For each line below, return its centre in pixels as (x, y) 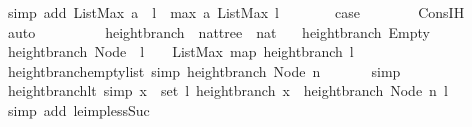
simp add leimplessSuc (78, 109)
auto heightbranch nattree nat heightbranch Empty (218, 31)
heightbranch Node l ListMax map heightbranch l (180, 51)
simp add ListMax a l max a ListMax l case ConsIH (236, 12)
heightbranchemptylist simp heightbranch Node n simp (204, 70)
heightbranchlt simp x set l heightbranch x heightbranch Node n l (227, 90)
